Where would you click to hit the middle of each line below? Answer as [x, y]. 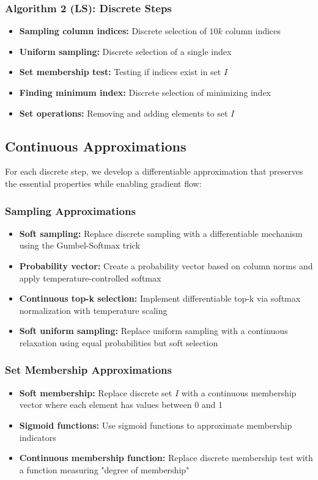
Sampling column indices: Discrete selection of [113, 31]
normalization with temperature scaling [93, 310]
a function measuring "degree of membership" [104, 469]
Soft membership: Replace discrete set [96, 392]
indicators [38, 437]
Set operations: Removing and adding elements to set [124, 113]
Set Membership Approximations [89, 370]
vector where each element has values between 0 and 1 [121, 405]
